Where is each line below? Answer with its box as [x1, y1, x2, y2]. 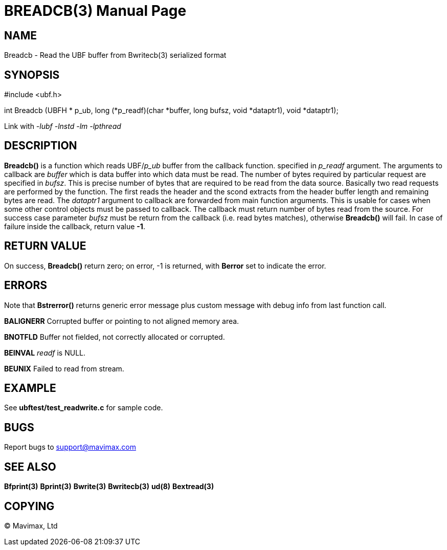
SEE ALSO [4, 460, 56, 473]
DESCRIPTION [4, 139, 77, 152]
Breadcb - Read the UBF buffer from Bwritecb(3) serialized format [4, 51, 227, 60]
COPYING [4, 499, 55, 513]
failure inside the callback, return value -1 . [4, 222, 145, 231]
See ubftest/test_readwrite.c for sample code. [4, 403, 163, 412]
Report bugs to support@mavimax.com [4, 443, 136, 452]
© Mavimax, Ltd [4, 521, 58, 530]
